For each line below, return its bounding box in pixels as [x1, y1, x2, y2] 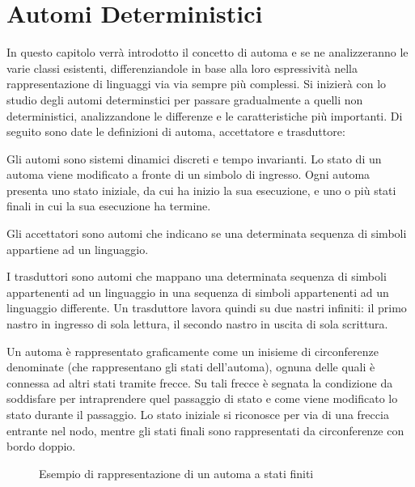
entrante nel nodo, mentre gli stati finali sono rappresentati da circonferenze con [6, 421, 404, 438]
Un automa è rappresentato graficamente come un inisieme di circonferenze [6, 342, 379, 359]
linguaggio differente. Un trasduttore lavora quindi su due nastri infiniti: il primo [6, 299, 407, 316]
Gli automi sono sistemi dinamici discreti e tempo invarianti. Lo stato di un [6, 150, 382, 167]
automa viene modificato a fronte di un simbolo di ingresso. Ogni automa [6, 166, 371, 183]
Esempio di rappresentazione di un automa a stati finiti [39, 464, 314, 481]
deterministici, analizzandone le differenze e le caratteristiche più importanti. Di [6, 107, 403, 124]
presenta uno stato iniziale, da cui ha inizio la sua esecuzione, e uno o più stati [6, 181, 396, 198]
